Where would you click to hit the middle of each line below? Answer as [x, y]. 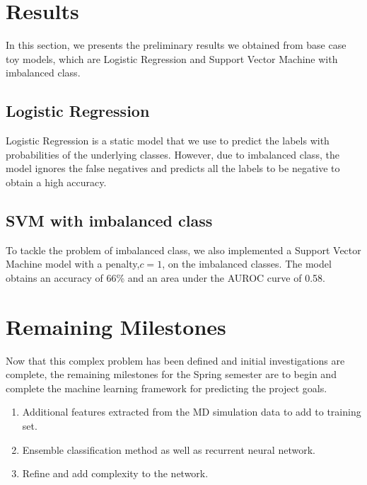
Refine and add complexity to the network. [115, 473]
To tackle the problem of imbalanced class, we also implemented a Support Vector [183, 250]
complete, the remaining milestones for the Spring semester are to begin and [171, 374]
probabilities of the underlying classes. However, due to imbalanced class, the [173, 154]
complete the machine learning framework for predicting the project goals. [167, 388]
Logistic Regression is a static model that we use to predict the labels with [168, 141]
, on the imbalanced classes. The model [247, 264]
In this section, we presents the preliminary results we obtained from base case [176, 45]
